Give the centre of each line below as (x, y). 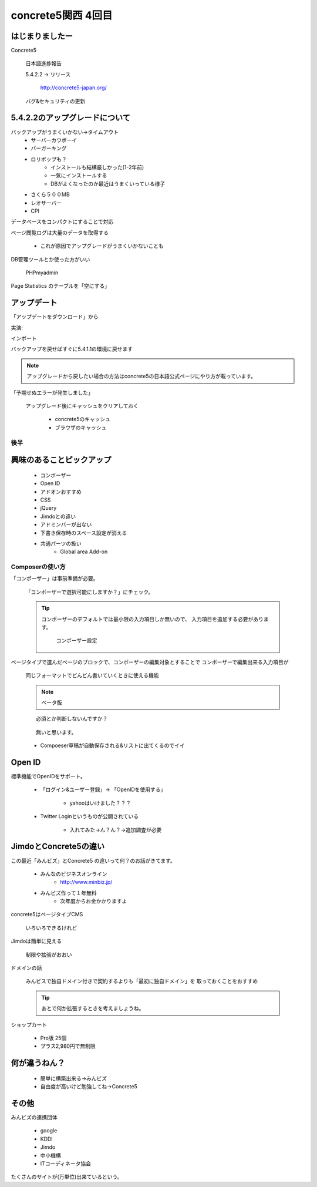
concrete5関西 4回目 (62, 15)
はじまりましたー (42, 36)
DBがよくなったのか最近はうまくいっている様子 (108, 184)
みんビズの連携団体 (34, 1117)
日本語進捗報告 (43, 63)
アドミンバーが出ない (66, 524)
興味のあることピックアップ (61, 460)
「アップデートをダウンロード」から (55, 317)
